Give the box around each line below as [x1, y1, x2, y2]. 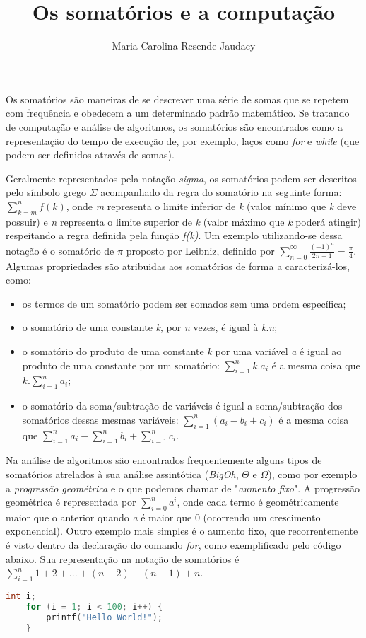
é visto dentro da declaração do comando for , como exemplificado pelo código [6, 538, 341, 552]
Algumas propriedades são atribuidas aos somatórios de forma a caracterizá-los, [6, 258, 350, 273]
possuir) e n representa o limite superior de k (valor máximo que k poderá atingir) [6, 214, 361, 228]
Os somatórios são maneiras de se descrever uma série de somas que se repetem [6, 91, 349, 106]
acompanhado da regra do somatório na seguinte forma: [100, 185, 342, 199]
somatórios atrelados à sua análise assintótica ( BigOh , [6, 466, 239, 481]
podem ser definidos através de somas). [6, 147, 175, 162]
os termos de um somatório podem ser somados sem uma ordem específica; [22, 296, 346, 311]
